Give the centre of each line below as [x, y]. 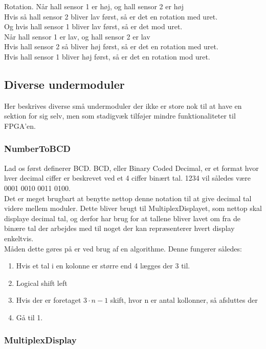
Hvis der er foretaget [49, 300]
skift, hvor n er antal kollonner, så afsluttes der [184, 300]
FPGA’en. [20, 125]
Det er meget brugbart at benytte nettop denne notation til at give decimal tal [128, 198]
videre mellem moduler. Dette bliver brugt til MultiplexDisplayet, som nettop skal [133, 208]
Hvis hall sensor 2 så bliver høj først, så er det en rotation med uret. [111, 46]
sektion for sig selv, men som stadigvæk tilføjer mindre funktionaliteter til [120, 116]
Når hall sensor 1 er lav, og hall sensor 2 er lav [77, 36]
